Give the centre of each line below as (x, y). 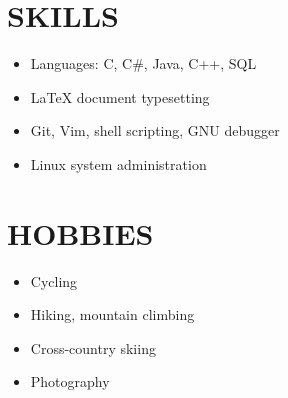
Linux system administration (118, 163)
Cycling (54, 280)
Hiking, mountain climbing (112, 314)
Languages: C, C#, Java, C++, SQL (143, 63)
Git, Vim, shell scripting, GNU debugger (155, 130)
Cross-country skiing (93, 347)
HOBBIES (80, 232)
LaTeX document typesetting (120, 96)
